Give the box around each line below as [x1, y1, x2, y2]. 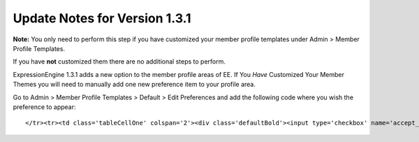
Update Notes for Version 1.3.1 [13, 10, 191, 26]
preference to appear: [13, 102, 76, 111]
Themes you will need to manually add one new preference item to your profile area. [13, 80, 256, 89]
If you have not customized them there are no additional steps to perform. [13, 57, 226, 66]
